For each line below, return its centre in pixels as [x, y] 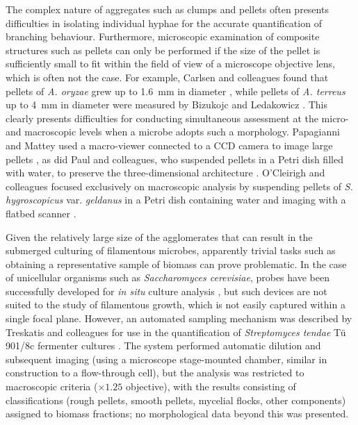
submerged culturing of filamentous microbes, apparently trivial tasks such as [171, 250]
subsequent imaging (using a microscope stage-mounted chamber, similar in [166, 359]
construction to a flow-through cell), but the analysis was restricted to [155, 373]
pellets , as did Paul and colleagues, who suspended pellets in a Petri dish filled [174, 159]
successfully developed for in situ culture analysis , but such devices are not [166, 291]
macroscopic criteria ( [52, 386]
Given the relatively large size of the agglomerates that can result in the [159, 236]
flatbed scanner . [41, 213]
